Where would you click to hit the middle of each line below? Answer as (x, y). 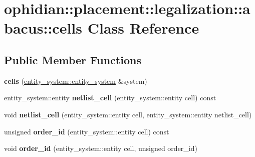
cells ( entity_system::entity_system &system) (76, 81)
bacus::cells (43, 28)
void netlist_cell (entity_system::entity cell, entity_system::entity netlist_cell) (128, 114)
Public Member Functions (73, 59)
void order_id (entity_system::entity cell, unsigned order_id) (101, 148)
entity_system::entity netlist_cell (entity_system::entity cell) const (110, 98)
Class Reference (143, 28)
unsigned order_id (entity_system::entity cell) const (87, 131)
